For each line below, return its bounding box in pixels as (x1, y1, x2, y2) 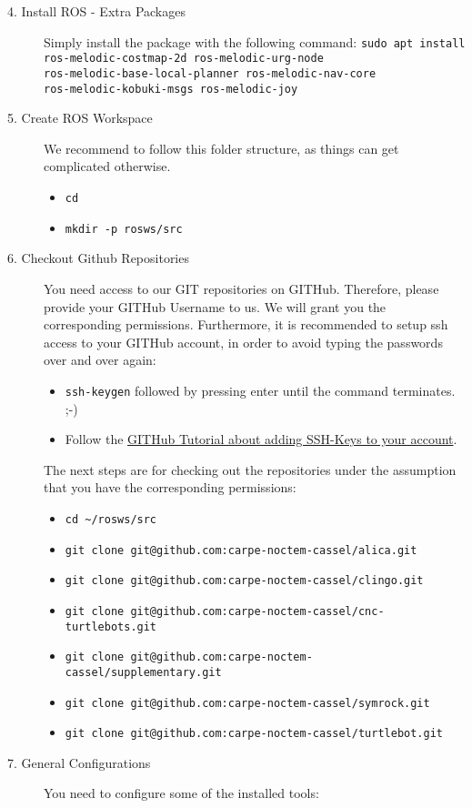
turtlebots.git (65, 620, 157, 633)
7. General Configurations (7, 752, 151, 772)
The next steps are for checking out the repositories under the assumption (44, 460, 457, 479)
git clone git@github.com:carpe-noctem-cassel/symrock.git (65, 696, 430, 710)
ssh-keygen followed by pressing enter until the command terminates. (65, 380, 456, 399)
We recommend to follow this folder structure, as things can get (44, 138, 399, 157)
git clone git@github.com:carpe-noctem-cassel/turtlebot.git (65, 727, 444, 741)
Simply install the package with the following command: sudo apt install (44, 32, 466, 51)
